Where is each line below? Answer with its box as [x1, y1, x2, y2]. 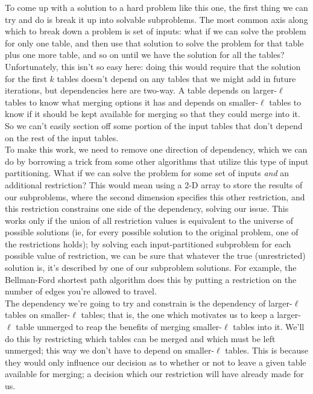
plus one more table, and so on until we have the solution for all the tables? [5, 48, 285, 61]
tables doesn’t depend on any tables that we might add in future [57, 72, 296, 84]
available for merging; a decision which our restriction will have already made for [5, 367, 304, 380]
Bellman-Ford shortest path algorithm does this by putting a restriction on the [5, 273, 297, 285]
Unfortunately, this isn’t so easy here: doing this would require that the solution [5, 60, 301, 72]
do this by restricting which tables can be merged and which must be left [5, 332, 276, 345]
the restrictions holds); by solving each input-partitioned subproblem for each [5, 237, 291, 250]
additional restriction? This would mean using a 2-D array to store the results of [5, 178, 303, 191]
